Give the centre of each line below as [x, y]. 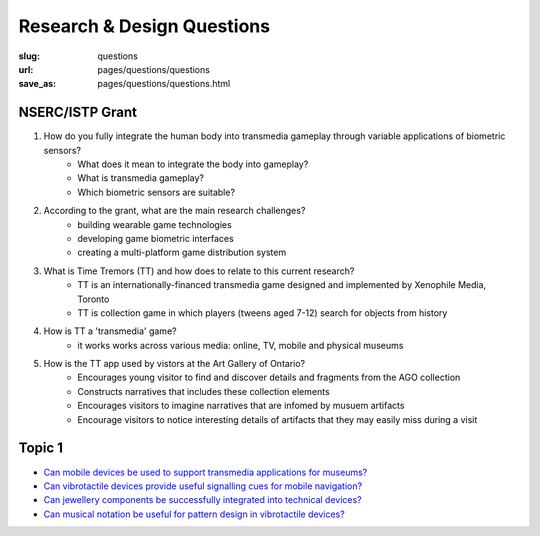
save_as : [37, 84]
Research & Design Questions [144, 26]
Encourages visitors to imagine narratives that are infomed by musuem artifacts [241, 406]
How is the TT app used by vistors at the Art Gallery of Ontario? [174, 364]
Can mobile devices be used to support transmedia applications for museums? [205, 472]
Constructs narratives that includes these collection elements [203, 391]
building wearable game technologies [154, 224]
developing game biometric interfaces [155, 238]
